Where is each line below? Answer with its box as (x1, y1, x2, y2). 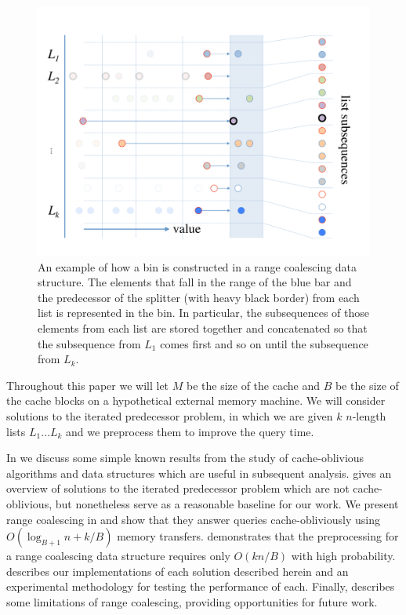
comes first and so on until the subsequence (160, 335, 368, 351)
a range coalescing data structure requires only (6, 548, 230, 564)
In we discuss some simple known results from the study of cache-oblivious (6, 449, 364, 466)
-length (352, 407, 386, 424)
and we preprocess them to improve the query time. (65, 423, 314, 439)
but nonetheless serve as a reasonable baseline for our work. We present (55, 495, 399, 511)
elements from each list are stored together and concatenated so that (38, 319, 368, 336)
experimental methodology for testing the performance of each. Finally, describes (6, 578, 395, 595)
